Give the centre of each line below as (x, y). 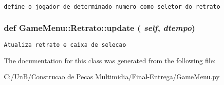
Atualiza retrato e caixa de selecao (65, 45)
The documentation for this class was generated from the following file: (110, 60)
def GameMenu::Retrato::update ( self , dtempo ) (100, 27)
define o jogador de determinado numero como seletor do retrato (112, 7)
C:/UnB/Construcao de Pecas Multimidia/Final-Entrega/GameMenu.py (112, 77)
